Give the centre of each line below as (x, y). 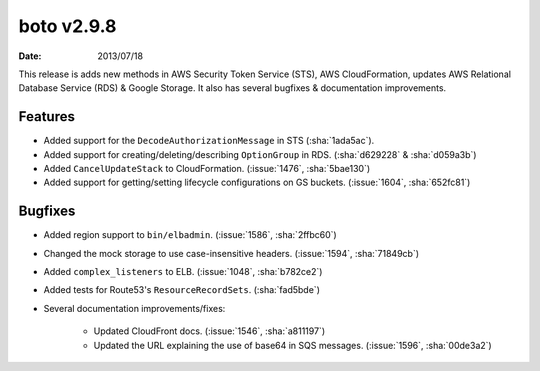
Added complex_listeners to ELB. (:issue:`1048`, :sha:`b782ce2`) (183, 272)
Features (46, 116)
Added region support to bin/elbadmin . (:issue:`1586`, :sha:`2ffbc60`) (190, 235)
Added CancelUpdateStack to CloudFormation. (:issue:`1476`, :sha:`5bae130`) (207, 169)
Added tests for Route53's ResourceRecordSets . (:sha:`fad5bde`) (181, 290)
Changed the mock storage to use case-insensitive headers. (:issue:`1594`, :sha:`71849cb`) (231, 253)
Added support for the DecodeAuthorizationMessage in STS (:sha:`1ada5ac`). (209, 141)
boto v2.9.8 (67, 26)
